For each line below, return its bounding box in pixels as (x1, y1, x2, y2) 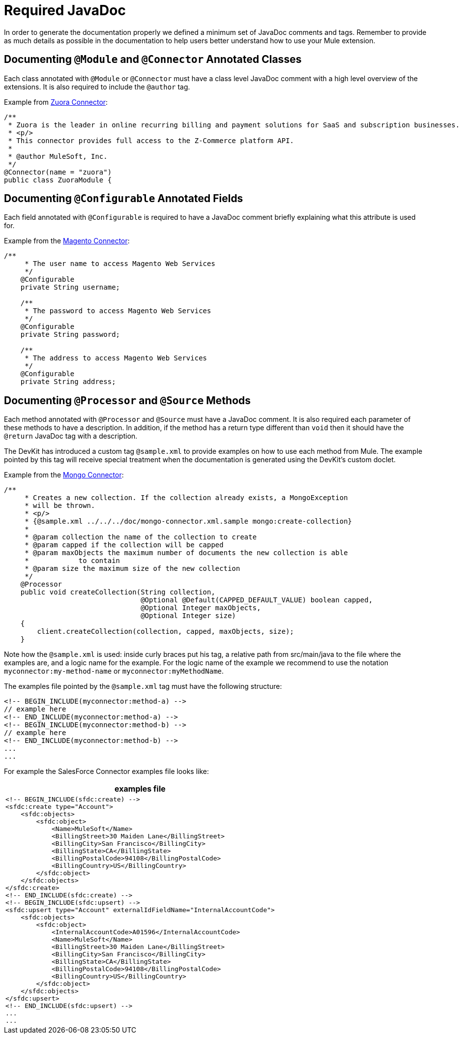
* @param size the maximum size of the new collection (25, 564, 240, 573)
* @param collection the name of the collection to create (25, 533, 257, 541)
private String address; (20, 378, 116, 386)
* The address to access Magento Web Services (25, 354, 207, 362)
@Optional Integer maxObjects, (141, 604, 261, 612)
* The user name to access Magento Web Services (25, 260, 215, 268)
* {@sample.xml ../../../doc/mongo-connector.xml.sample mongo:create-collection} (25, 517, 352, 526)
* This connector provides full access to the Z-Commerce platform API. (8, 136, 294, 145)
